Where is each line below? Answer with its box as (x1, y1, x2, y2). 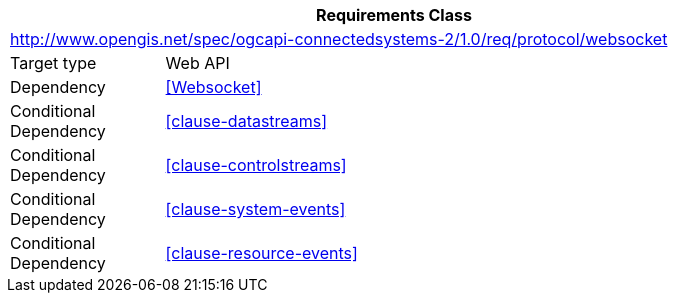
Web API (165, 53, 230, 73)
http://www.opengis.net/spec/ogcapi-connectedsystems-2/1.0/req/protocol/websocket (10, 29, 668, 49)
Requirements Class (316, 5, 472, 25)
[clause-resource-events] (165, 243, 358, 263)
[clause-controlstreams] (165, 155, 347, 175)
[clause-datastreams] (165, 111, 328, 131)
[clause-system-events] (165, 199, 346, 219)
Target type (10, 53, 97, 73)
